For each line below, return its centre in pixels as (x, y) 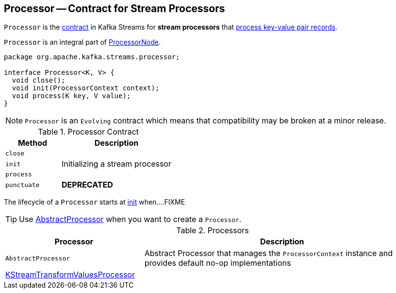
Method (33, 143)
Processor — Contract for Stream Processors (115, 9)
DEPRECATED (87, 185)
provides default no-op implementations (218, 263)
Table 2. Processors (213, 231)
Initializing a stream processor (116, 164)
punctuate (23, 185)
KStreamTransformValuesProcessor (70, 275)
